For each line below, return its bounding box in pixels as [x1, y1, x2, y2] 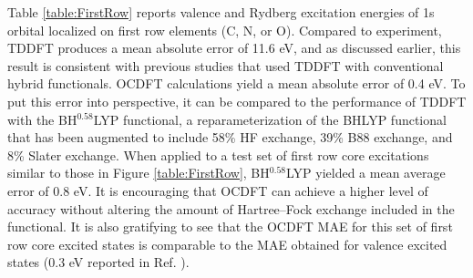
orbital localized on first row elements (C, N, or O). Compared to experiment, [7, 20, 442, 39]
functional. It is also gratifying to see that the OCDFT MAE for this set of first [7, 217, 453, 236]
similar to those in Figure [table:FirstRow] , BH [7, 163, 270, 182]
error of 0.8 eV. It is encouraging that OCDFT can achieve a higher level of [7, 180, 428, 200]
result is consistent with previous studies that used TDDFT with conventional [7, 56, 444, 75]
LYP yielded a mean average [285, 163, 446, 182]
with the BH [7, 109, 77, 129]
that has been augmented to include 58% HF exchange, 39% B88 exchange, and [7, 128, 453, 147]
